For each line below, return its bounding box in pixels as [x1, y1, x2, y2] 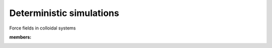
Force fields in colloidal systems [9, 25, 76, 31]
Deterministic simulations [9, 7, 119, 18]
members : [9, 34, 32, 40]
